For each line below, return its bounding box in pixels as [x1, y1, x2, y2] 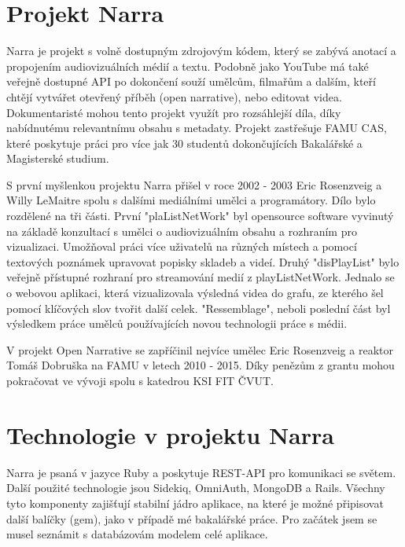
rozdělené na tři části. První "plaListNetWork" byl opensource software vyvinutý [6, 207, 394, 224]
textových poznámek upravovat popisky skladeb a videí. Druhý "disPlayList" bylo [6, 253, 399, 270]
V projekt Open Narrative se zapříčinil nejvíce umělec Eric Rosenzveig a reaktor [6, 341, 393, 358]
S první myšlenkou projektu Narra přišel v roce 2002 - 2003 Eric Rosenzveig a [6, 176, 382, 193]
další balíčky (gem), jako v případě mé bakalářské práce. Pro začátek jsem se [6, 510, 377, 527]
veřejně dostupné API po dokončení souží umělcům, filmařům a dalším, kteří [6, 73, 376, 90]
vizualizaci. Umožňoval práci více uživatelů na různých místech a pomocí [6, 238, 357, 255]
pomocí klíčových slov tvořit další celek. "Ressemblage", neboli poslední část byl [6, 299, 391, 316]
